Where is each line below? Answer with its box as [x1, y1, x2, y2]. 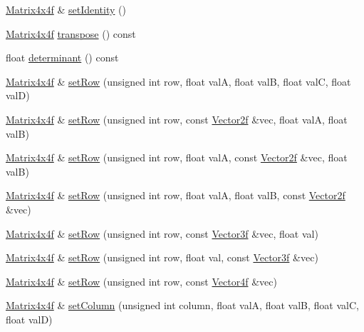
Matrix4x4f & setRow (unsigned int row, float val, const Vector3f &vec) [6, 250, 318, 265]
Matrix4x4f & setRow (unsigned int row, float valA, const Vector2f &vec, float [6, 150, 348, 165]
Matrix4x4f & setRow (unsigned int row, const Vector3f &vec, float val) [6, 226, 318, 241]
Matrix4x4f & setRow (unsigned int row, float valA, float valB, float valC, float [6, 74, 351, 89]
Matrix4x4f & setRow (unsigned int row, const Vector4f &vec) [6, 273, 277, 288]
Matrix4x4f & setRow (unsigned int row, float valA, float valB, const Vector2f [6, 188, 345, 203]
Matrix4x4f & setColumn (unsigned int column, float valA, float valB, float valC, [6, 298, 359, 313]
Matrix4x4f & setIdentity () [6, 2, 126, 16]
